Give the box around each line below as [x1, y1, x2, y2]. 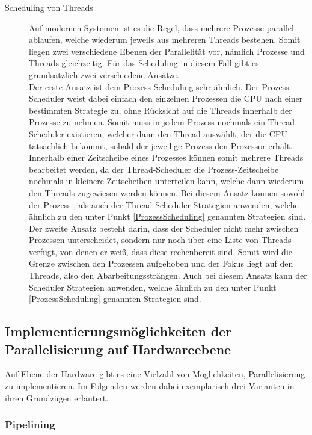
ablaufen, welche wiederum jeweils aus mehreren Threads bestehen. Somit [29, 33, 301, 46]
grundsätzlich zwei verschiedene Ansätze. [29, 68, 179, 81]
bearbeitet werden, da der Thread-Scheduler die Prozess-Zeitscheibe [29, 162, 279, 175]
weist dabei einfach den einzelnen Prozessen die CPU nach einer [67, 92, 303, 105]
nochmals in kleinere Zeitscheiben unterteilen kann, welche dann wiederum [29, 174, 304, 187]
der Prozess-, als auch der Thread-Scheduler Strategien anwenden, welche [29, 198, 299, 211]
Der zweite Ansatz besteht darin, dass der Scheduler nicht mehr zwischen [29, 221, 299, 234]
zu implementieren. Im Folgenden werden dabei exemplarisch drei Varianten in [5, 380, 295, 392]
